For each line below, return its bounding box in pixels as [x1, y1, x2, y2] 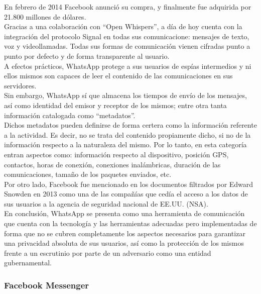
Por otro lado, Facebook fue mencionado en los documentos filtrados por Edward [4, 178, 253, 189]
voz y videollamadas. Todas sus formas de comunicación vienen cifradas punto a [4, 41, 250, 51]
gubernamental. [4, 257, 52, 268]
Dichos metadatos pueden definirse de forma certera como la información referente [4, 120, 257, 130]
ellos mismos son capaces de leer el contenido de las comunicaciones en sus [4, 70, 233, 81]
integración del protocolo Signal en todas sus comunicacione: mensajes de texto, [4, 31, 249, 41]
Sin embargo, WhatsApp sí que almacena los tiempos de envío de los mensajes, [4, 90, 247, 101]
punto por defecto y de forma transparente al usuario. [4, 50, 170, 61]
